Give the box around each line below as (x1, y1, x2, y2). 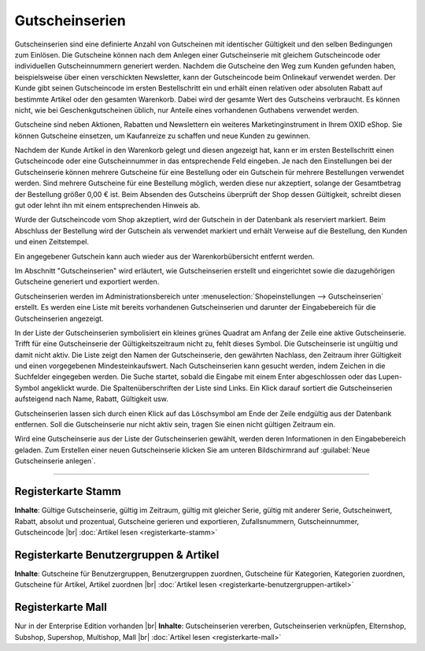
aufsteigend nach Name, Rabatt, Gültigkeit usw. (14, 394, 169, 404)
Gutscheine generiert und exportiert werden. (14, 277, 160, 287)
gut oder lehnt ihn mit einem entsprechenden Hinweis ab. (14, 201, 201, 210)
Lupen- (378, 372, 403, 381)
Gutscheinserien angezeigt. (14, 314, 104, 323)
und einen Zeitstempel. (14, 237, 90, 247)
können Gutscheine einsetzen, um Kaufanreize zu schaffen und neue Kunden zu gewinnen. (14, 131, 311, 140)
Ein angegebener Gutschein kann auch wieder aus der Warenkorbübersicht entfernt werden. (14, 251, 315, 261)
